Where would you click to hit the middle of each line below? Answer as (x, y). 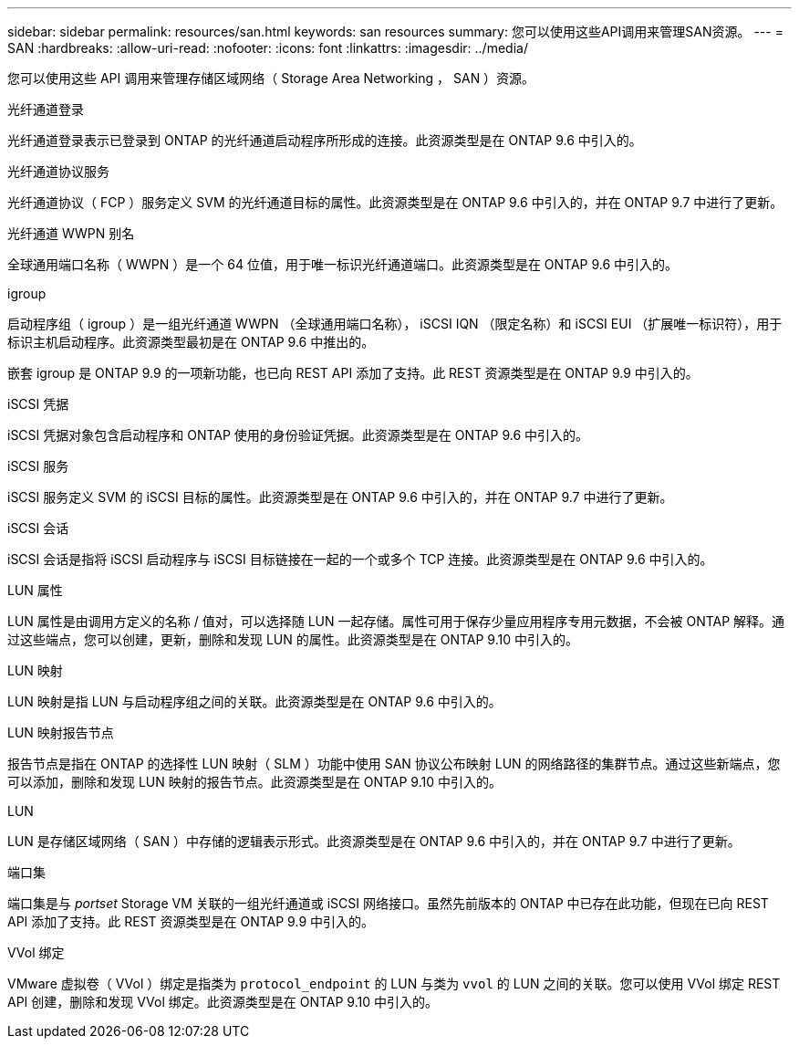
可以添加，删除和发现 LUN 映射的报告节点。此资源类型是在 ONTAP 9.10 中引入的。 (254, 782)
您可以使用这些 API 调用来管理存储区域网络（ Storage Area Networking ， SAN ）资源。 (271, 78)
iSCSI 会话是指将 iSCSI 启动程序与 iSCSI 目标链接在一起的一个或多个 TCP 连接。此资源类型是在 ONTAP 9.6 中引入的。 (360, 559)
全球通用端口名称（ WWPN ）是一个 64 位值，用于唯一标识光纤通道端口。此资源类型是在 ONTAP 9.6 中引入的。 (343, 264)
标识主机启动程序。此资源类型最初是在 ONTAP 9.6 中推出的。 (191, 342)
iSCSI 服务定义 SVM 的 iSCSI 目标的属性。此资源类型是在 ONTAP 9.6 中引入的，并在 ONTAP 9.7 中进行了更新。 (340, 497)
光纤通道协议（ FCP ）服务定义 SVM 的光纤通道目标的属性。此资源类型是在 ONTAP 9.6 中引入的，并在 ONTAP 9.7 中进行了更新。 (395, 202)
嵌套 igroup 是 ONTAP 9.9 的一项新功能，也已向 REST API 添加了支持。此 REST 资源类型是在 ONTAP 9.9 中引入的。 (353, 373)
